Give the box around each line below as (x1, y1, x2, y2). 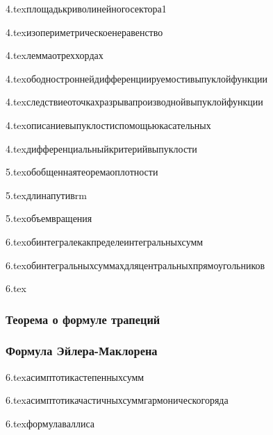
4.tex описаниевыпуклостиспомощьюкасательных (6, 117, 211, 132)
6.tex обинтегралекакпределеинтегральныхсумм (6, 234, 204, 248)
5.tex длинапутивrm (6, 187, 87, 202)
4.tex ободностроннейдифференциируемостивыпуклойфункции (6, 71, 268, 85)
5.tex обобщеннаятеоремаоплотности (6, 164, 158, 179)
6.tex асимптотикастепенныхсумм (6, 369, 144, 384)
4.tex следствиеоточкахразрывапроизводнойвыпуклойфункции (6, 94, 263, 109)
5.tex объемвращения (6, 211, 92, 225)
